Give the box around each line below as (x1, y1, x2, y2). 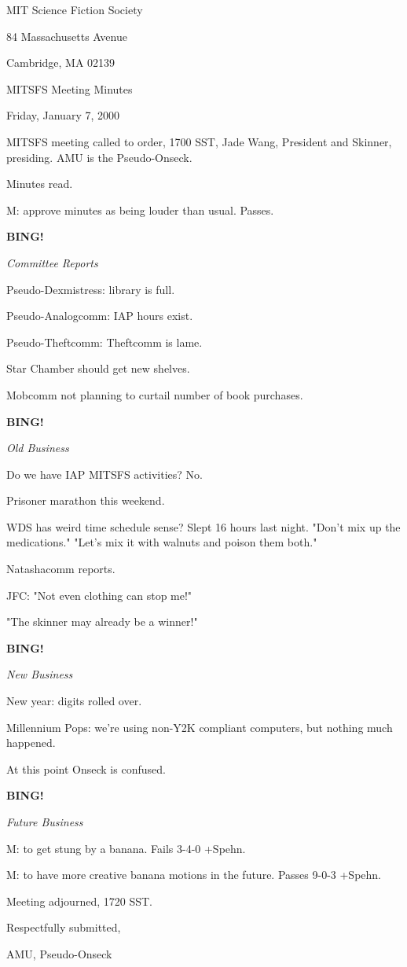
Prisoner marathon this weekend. (6, 492, 165, 509)
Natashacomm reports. (6, 561, 115, 577)
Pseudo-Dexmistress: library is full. (6, 281, 175, 297)
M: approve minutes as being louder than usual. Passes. (6, 201, 274, 218)
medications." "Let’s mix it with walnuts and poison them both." (6, 534, 317, 550)
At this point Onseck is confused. (6, 760, 166, 777)
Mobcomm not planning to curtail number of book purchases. (6, 386, 303, 403)
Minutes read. (6, 175, 73, 192)
